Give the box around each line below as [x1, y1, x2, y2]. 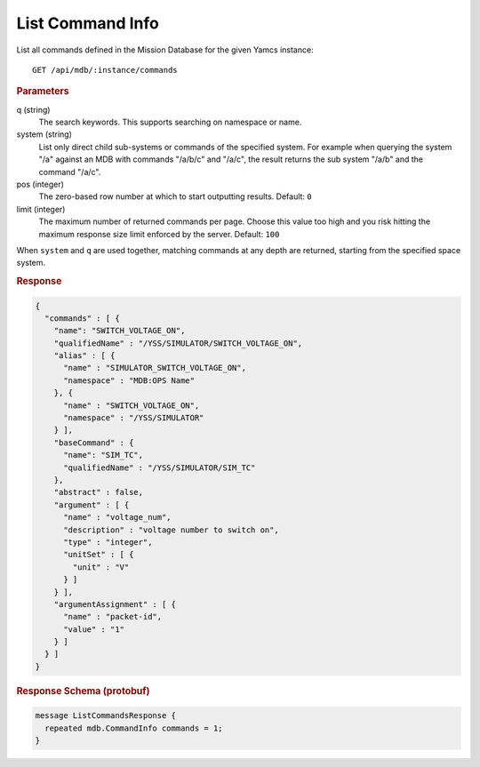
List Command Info [16, 13, 159, 33]
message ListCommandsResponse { [35, 711, 177, 721]
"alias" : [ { [53, 351, 116, 361]
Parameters [16, 85, 70, 98]
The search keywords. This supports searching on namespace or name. [38, 116, 302, 127]
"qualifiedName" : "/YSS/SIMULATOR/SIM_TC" [63, 462, 256, 473]
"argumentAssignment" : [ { [53, 599, 177, 609]
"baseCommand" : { [53, 437, 134, 448]
